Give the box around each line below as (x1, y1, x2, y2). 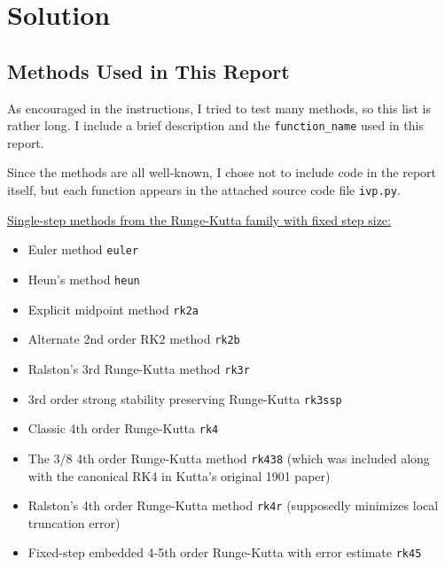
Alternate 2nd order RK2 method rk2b (27, 330, 240, 348)
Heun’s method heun (27, 269, 140, 288)
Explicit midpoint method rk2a (27, 299, 199, 318)
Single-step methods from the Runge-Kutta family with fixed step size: (7, 210, 391, 229)
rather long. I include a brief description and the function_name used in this (7, 116, 424, 135)
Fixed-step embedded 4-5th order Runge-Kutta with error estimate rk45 (27, 543, 422, 562)
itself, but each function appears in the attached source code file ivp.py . (7, 181, 401, 199)
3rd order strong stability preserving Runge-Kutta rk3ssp (27, 389, 342, 408)
